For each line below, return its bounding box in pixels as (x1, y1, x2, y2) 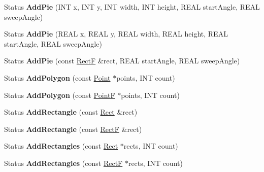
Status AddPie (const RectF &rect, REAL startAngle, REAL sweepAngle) (4, 55, 240, 66)
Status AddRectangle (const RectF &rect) (4, 123, 142, 134)
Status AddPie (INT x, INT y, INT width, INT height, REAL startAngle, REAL (4, 2, 260, 12)
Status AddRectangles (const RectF (4, 157, 123, 168)
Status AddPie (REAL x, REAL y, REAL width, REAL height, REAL (4, 28, 228, 39)
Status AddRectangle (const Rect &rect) (4, 107, 138, 117)
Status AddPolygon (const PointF (4, 89, 115, 100)
